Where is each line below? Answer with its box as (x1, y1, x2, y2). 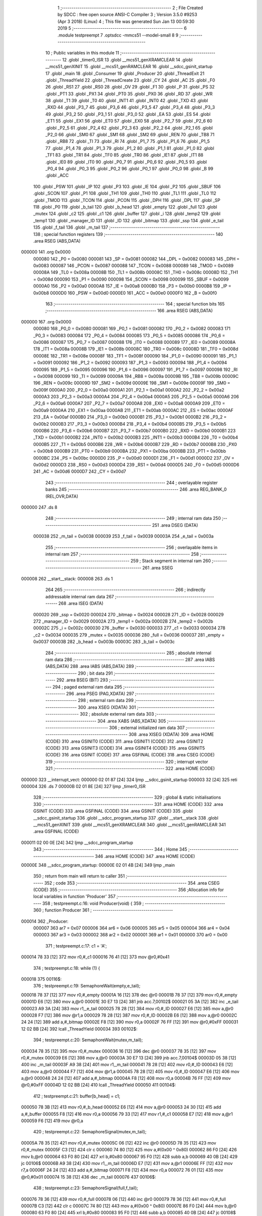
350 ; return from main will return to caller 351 (33, 873, 125, 879)
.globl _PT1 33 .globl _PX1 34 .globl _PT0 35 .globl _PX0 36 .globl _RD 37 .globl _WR (45, 90, 213, 97)
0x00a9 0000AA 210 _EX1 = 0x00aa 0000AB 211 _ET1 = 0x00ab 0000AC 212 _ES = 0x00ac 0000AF (33, 407, 234, 413)
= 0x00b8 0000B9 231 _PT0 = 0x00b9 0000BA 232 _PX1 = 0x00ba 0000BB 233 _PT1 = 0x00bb (33, 448, 226, 454)
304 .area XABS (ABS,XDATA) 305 (97, 718, 166, 724)
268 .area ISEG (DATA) (58, 601, 104, 607)
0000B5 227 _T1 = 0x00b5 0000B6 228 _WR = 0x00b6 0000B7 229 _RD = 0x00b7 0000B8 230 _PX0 (33, 441, 237, 447)
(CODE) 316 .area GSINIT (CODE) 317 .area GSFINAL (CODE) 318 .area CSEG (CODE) (45, 752, 215, 758)
